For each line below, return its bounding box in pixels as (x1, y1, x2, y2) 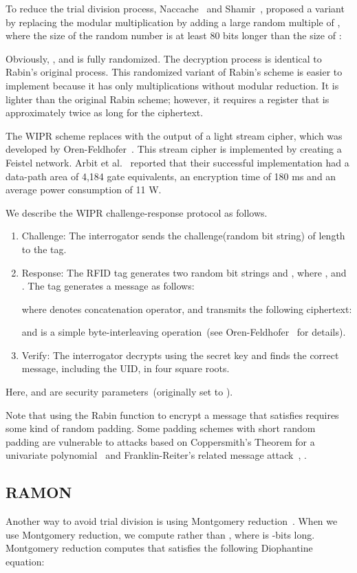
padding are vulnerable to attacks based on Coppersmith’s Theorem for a (6, 434, 315, 448)
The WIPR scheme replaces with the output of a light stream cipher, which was (6, 128, 343, 142)
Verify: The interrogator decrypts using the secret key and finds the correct (21, 347, 339, 362)
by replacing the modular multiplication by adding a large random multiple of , (6, 14, 340, 29)
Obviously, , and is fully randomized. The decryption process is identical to (6, 51, 322, 65)
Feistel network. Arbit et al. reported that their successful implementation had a (6, 155, 349, 169)
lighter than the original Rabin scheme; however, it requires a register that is (6, 91, 329, 106)
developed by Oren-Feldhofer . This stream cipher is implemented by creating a (6, 142, 342, 156)
